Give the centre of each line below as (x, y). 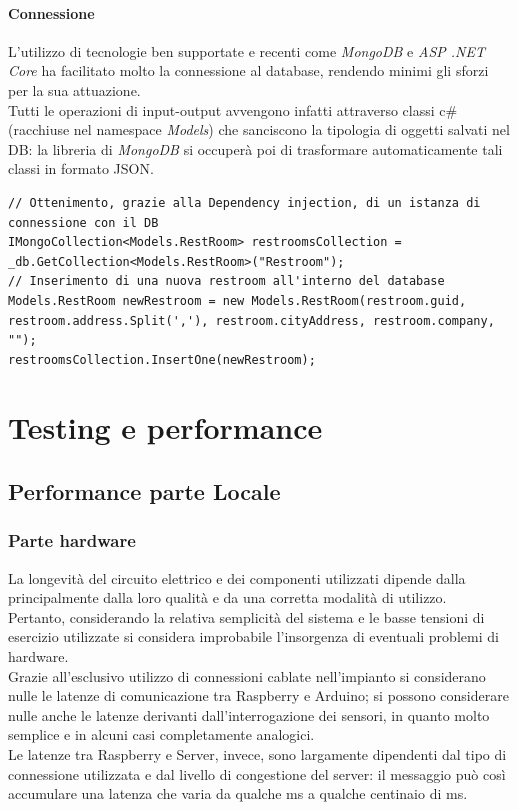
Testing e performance (165, 427)
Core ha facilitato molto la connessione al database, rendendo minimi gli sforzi (248, 70)
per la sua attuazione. (74, 89)
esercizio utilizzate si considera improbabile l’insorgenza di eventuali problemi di (253, 636)
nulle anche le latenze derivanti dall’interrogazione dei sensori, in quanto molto (249, 714)
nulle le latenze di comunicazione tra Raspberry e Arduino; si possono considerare (258, 695)
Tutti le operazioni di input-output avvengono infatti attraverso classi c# (233, 109)
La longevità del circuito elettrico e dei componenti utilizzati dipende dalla (237, 577)
